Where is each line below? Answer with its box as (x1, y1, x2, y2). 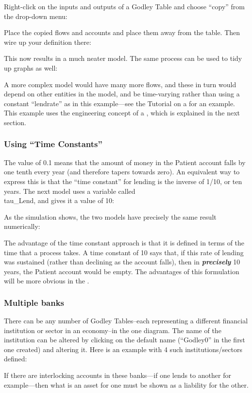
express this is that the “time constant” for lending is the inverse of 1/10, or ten (4, 176, 242, 186)
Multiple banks (4, 296, 65, 308)
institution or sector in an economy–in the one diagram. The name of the (4, 325, 221, 335)
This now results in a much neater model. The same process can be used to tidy (4, 53, 242, 63)
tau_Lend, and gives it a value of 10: (4, 195, 114, 206)
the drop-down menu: (4, 11, 67, 21)
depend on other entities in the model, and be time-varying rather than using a (4, 89, 240, 99)
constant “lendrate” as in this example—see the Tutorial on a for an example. (4, 98, 235, 108)
